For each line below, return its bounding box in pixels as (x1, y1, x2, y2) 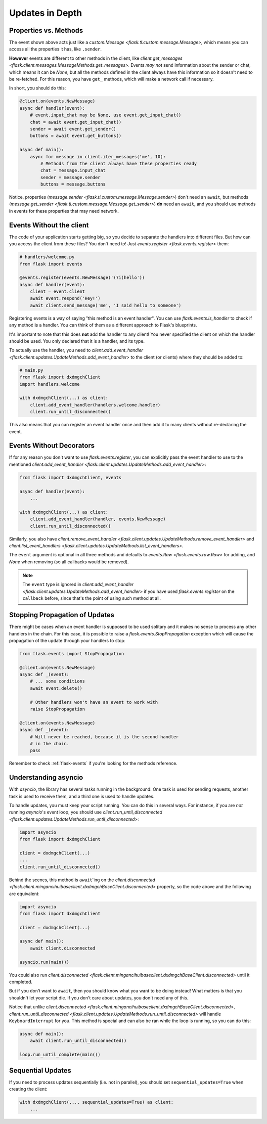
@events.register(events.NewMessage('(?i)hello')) (19, 275, 145, 280)
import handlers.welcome (19, 381, 80, 387)
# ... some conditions (30, 678, 85, 684)
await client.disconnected (30, 945, 96, 951)
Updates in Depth (9, 7, 82, 18)
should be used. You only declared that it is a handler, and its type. (9, 338, 145, 344)
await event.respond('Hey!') (30, 296, 101, 301)
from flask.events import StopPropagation (19, 651, 124, 656)
